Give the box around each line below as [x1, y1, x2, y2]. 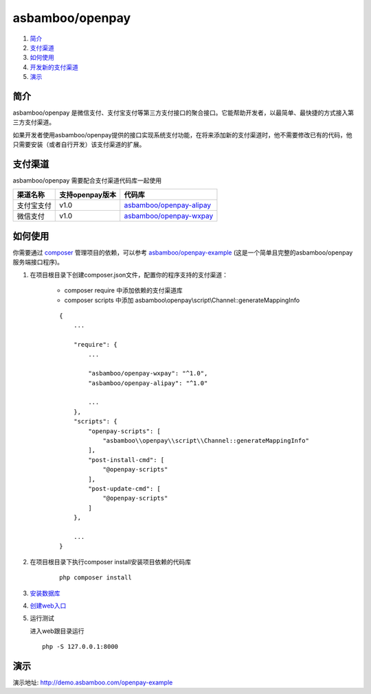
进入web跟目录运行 [30, 627, 85, 635]
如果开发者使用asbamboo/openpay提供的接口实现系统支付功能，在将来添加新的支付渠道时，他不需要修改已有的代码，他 [12, 130, 353, 139]
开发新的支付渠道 [30, 62, 78, 71]
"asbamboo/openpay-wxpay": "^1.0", [88, 369, 208, 378]
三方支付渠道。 [12, 118, 55, 126]
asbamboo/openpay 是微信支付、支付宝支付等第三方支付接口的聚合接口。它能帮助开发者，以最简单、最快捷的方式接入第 [12, 108, 355, 117]
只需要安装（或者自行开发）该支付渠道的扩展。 [12, 141, 146, 149]
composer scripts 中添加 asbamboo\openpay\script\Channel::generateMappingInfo [64, 296, 300, 304]
